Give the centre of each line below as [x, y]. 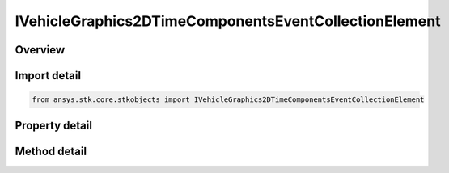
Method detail [51, 151]
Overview [40, 50]
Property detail [54, 125]
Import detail [48, 76]
